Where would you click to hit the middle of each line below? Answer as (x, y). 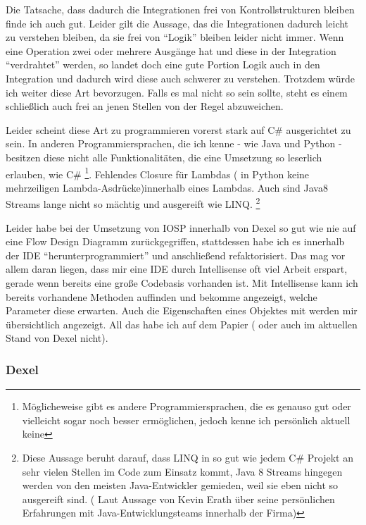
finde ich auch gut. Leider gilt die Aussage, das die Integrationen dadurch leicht (177, 23)
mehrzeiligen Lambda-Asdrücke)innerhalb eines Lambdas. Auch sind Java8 (167, 187)
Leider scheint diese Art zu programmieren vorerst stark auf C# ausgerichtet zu (178, 129)
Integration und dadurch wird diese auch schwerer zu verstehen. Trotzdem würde (180, 78)
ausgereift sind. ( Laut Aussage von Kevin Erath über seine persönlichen (178, 499)
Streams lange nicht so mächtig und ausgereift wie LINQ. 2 (133, 203)
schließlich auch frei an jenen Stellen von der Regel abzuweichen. (145, 106)
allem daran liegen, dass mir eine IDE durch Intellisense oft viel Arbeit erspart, (177, 269)
